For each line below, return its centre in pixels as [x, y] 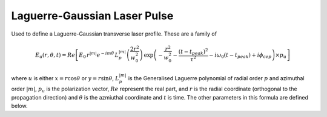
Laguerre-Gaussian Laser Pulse [92, 16]
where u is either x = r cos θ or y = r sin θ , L [65, 78]
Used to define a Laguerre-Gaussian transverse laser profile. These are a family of [114, 34]
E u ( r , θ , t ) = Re [55, 55]
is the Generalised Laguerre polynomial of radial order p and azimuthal [216, 78]
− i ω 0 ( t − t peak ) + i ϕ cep [240, 55]
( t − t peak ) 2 [193, 52]
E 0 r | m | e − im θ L [99, 55]
